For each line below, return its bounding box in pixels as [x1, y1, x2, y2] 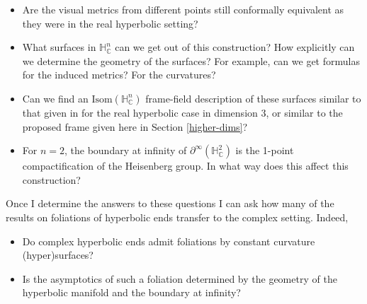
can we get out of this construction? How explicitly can [115, 40, 355, 54]
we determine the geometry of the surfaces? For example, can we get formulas [22, 53, 360, 68]
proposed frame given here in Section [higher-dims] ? [22, 119, 248, 134]
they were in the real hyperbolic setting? [22, 16, 198, 30]
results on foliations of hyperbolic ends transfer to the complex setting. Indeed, [6, 209, 349, 224]
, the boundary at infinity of [64, 143, 187, 158]
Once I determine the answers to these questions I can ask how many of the [6, 196, 334, 211]
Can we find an [22, 90, 89, 105]
